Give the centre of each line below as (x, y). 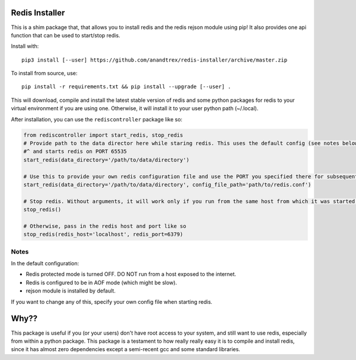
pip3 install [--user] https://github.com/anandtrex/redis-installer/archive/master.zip (155, 60)
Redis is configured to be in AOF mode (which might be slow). (101, 282)
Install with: (25, 46)
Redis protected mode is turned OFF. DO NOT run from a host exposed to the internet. (131, 274)
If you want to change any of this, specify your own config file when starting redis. (112, 301)
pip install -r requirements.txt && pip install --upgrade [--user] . (126, 87)
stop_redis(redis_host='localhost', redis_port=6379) (103, 234)
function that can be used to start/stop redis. (66, 35)
